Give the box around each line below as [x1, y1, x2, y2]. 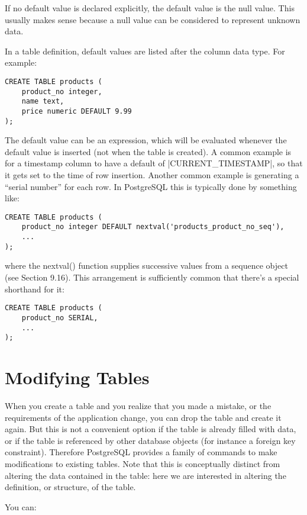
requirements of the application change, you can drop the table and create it [5, 411, 282, 423]
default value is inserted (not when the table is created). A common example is [5, 145, 292, 157]
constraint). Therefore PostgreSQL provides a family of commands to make [5, 446, 277, 458]
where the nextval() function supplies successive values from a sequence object [5, 259, 288, 272]
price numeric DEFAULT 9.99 [21, 107, 132, 115]
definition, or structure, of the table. [5, 481, 136, 493]
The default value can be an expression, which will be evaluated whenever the [5, 134, 287, 146]
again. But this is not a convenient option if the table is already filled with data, [5, 423, 296, 435]
